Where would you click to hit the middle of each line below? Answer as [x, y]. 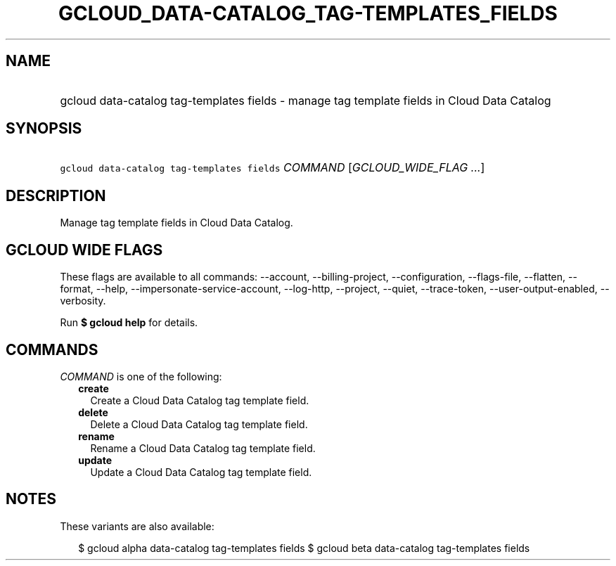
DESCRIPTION [56, 195]
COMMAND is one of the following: [141, 376]
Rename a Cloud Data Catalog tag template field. [203, 448]
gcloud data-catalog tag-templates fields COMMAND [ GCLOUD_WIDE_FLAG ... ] [272, 168]
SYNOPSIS [44, 129]
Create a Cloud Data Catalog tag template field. [200, 400]
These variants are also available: [137, 526]
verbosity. [83, 301]
